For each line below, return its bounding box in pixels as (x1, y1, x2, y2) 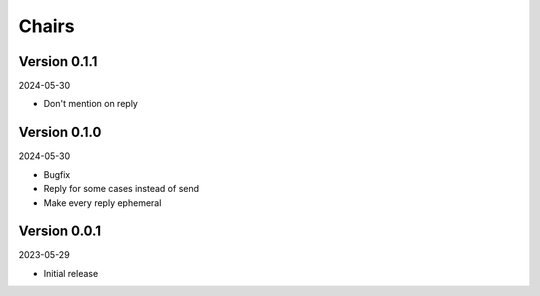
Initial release (43, 267, 99, 279)
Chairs (18, 15, 75, 37)
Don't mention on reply (43, 98, 139, 110)
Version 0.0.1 (18, 223, 102, 240)
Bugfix (43, 168, 71, 180)
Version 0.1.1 (18, 53, 98, 70)
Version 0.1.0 (18, 124, 102, 141)
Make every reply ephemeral (43, 196, 162, 209)
